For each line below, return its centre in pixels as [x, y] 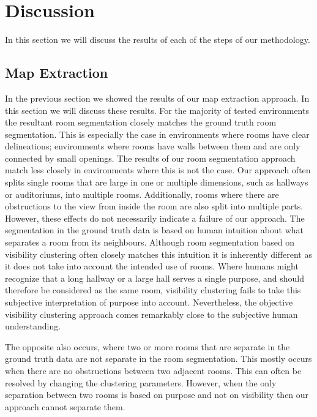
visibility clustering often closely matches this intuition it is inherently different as [158, 254]
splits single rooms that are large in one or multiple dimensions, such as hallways [157, 182]
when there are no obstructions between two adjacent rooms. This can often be [153, 370]
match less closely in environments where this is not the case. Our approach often [158, 170]
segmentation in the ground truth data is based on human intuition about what [155, 230]
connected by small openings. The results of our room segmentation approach [150, 158]
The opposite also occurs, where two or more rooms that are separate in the [147, 346]
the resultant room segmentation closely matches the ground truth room [141, 122]
